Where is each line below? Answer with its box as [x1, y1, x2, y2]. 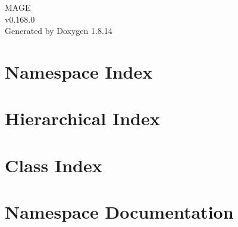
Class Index [5, 153, 102, 177]
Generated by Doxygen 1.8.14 [5, 24, 112, 37]
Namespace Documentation [5, 200, 234, 224]
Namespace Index [5, 59, 153, 83]
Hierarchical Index [5, 106, 160, 130]
